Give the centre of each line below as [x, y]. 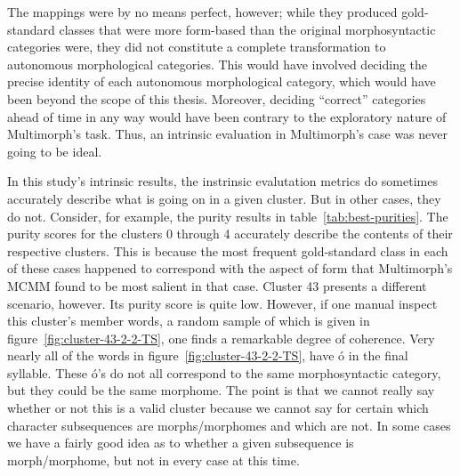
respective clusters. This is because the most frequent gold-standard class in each [228, 250]
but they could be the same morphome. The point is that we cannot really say [221, 390]
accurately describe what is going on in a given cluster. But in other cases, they [224, 198]
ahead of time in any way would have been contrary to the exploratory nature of [227, 116]
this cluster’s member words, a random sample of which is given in [189, 321]
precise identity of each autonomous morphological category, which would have [222, 81]
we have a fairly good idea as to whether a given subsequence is [181, 443]
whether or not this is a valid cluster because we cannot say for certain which [218, 408]
